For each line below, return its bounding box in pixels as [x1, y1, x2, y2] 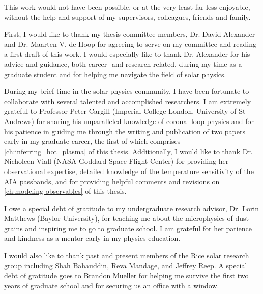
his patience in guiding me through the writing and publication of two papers [4, 126, 245, 136]
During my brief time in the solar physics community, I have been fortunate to [4, 86, 249, 96]
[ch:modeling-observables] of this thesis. [4, 186, 127, 197]
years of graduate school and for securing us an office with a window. [4, 280, 219, 290]
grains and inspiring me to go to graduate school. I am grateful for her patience [4, 223, 252, 233]
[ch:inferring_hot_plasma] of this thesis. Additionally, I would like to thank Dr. [4, 145, 253, 156]
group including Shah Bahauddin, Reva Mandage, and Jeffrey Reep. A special [4, 260, 247, 271]
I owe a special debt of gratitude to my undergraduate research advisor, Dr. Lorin [4, 203, 259, 213]
